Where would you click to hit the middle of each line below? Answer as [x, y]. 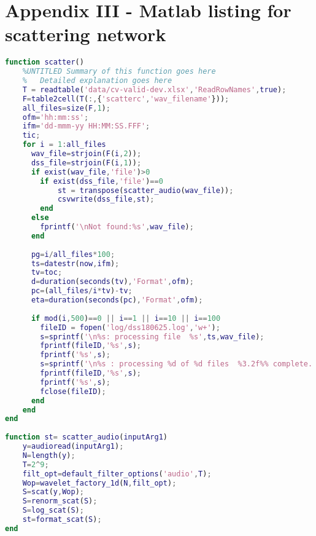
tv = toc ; [47, 273]
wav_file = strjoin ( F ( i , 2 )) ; [86, 154]
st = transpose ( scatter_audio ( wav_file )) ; [145, 190]
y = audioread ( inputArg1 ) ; [73, 447]
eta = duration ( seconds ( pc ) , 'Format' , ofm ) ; [117, 300]
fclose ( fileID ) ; [73, 391]
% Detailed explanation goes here [97, 81]
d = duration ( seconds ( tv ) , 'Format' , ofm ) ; [112, 282]
